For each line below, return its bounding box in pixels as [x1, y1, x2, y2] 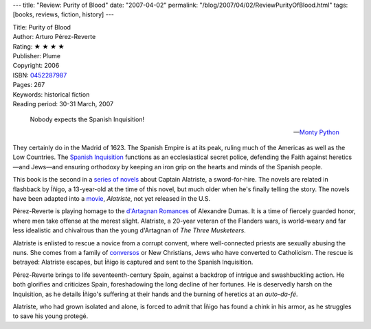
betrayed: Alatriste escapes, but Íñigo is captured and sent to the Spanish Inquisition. [12, 258, 254, 267]
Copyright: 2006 [12, 62, 60, 70]
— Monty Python [293, 127, 339, 136]
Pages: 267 [12, 81, 45, 89]
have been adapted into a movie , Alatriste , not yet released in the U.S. [12, 195, 211, 203]
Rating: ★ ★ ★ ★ [12, 42, 65, 51]
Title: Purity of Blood [12, 23, 71, 31]
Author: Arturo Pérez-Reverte [12, 33, 96, 41]
